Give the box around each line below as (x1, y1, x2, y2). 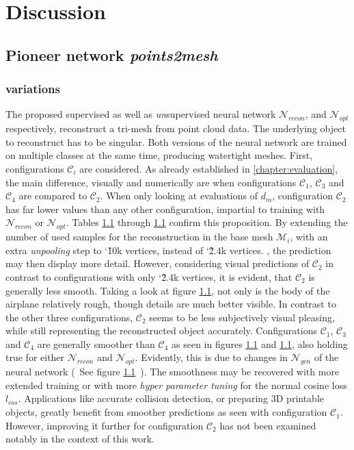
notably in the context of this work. (5, 432, 154, 446)
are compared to (18, 188, 87, 203)
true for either (5, 350, 65, 364)
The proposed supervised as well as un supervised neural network (5, 107, 276, 121)
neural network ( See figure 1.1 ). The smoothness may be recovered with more (5, 364, 340, 379)
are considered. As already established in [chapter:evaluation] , (79, 161, 338, 175)
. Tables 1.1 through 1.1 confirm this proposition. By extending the (66, 215, 348, 229)
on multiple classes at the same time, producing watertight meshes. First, (5, 148, 313, 162)
